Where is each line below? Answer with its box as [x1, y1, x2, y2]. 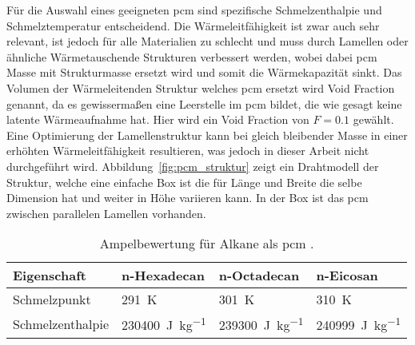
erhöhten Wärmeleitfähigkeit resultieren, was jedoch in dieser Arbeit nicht [6, 142, 369, 159]
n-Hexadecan [122, 266, 205, 285]
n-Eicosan [316, 266, 378, 285]
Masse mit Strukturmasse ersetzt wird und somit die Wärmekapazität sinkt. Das [6, 64, 402, 81]
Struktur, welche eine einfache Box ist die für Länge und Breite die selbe [6, 173, 362, 190]
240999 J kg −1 [316, 313, 401, 335]
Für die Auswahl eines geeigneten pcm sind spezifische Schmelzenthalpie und [6, 2, 382, 18]
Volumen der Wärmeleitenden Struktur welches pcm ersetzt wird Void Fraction [6, 79, 395, 96]
